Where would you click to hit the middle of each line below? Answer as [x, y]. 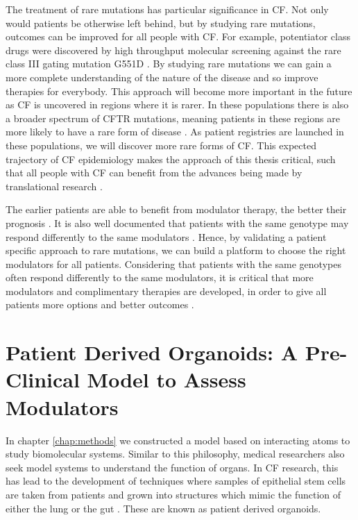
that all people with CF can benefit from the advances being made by [154, 173]
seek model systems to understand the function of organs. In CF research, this [172, 467]
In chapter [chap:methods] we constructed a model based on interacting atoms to [178, 440]
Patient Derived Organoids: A [152, 352]
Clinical [43, 379]
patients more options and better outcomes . [100, 304]
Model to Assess [167, 379]
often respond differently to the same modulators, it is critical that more [160, 277]
